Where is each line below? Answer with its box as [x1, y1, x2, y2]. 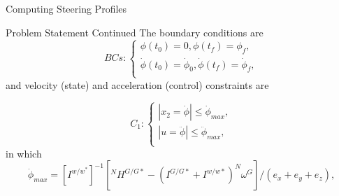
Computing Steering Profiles [6, 1, 127, 15]
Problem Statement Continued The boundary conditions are [6, 24, 264, 39]
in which [6, 146, 42, 160]
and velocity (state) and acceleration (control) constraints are [6, 77, 269, 92]
